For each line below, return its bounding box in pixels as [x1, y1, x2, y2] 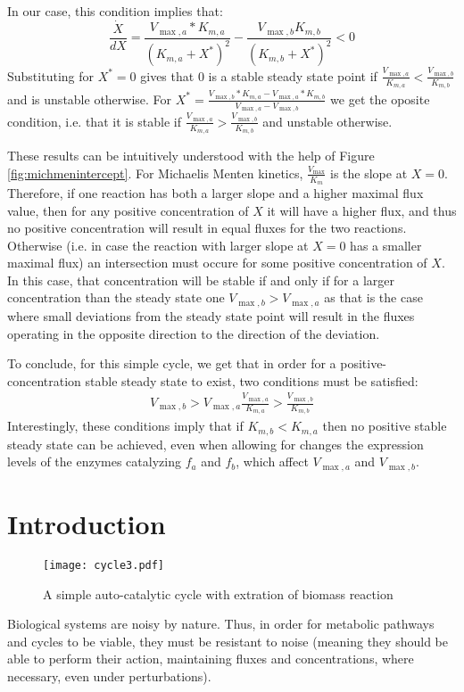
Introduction [7, 505, 166, 541]
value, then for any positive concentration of [7, 201, 249, 219]
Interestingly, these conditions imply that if [7, 416, 244, 435]
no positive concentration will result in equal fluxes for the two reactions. [7, 218, 407, 237]
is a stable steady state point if [208, 66, 377, 85]
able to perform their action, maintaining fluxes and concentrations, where [7, 649, 414, 668]
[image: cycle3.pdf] [43, 558, 165, 572]
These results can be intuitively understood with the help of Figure [7, 146, 375, 165]
